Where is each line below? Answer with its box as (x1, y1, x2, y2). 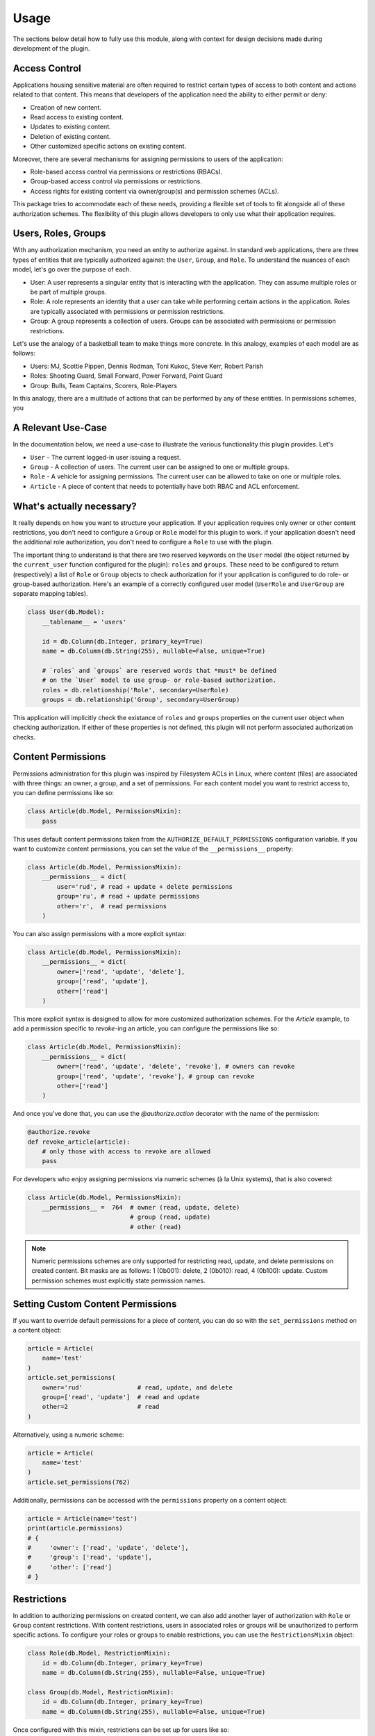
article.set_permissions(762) (27, 1478, 131, 1486)
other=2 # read (42, 1403, 160, 1411)
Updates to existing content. (30, 122, 111, 131)
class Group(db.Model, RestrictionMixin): (27, 1688, 174, 1696)
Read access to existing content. (30, 113, 124, 122)
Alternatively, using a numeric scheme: (12, 1430, 124, 1439)
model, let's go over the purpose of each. (12, 265, 132, 274)
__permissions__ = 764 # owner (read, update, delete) (42, 1203, 240, 1211)
